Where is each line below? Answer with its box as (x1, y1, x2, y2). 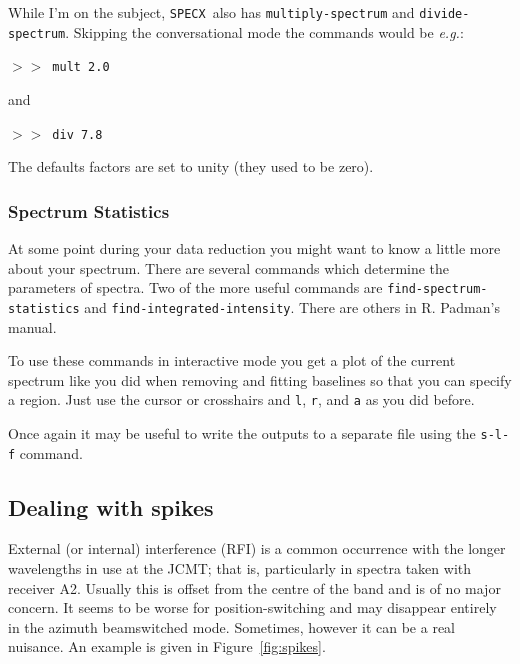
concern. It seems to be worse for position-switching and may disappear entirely (8, 597, 497, 618)
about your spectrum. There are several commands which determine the (8, 257, 450, 278)
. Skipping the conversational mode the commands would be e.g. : (65, 21, 464, 42)
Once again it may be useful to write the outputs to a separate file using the (8, 422, 476, 443)
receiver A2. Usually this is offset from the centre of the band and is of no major (8, 577, 501, 598)
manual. (8, 316, 57, 337)
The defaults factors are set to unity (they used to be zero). (8, 156, 374, 177)
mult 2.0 (52, 60, 110, 75)
